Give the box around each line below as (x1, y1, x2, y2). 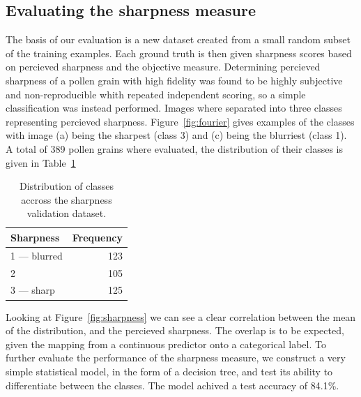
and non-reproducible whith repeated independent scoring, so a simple (6, 87, 306, 101)
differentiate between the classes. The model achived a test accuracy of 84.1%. (6, 377, 339, 392)
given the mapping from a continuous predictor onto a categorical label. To (6, 336, 326, 351)
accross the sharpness (21, 192, 112, 207)
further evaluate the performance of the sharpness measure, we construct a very (6, 350, 346, 365)
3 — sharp (10, 283, 55, 297)
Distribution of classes (19, 179, 114, 193)
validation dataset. (26, 206, 107, 220)
